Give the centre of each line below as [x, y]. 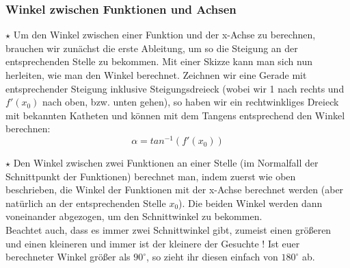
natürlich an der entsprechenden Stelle [86, 203]
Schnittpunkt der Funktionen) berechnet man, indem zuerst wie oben [151, 176]
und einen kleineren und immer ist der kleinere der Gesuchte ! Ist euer [153, 243]
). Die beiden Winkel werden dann [251, 203]
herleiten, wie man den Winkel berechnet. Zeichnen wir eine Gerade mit [156, 75]
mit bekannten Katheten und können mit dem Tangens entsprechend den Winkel [175, 115]
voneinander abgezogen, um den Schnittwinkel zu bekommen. [134, 216]
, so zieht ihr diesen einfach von [212, 257]
